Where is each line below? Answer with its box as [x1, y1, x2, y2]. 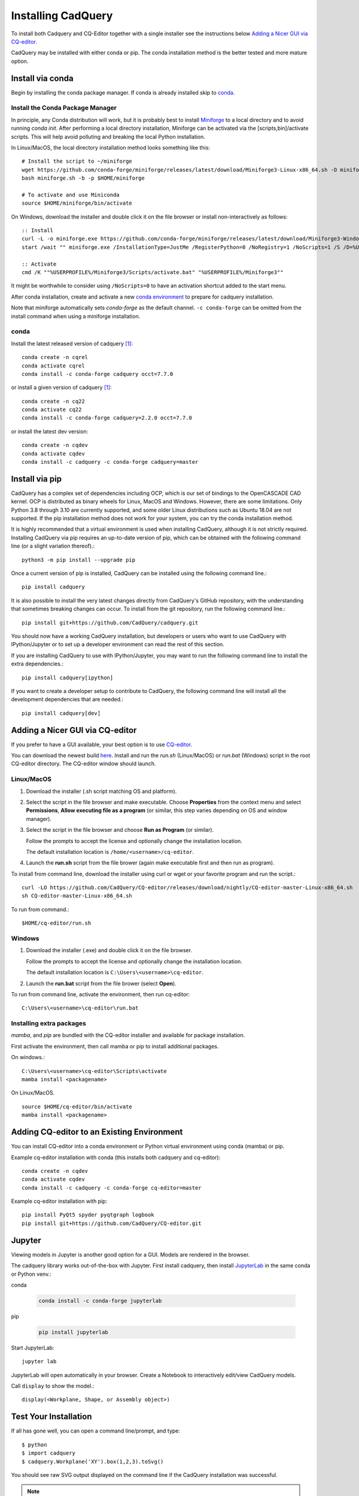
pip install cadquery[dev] [22, 710, 101, 716]
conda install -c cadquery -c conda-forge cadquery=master [22, 458, 199, 466]
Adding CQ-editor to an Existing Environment [11, 1127, 183, 1137]
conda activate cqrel [22, 362, 85, 369]
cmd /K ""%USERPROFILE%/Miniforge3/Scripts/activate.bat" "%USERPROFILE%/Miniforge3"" [22, 269, 284, 276]
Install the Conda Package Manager [11, 104, 117, 112]
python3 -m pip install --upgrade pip [22, 557, 136, 563]
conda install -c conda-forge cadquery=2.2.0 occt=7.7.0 [22, 415, 193, 421]
